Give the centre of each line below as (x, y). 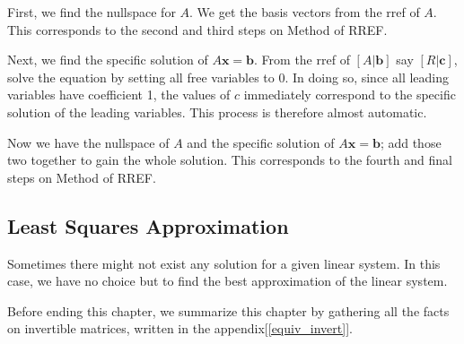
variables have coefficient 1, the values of (119, 95)
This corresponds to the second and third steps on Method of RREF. (197, 29)
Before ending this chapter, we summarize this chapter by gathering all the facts (228, 310)
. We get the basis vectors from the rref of (305, 12)
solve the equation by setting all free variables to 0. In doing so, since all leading (228, 77)
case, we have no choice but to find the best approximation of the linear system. (228, 281)
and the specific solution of (261, 142)
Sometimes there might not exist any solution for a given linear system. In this (224, 263)
